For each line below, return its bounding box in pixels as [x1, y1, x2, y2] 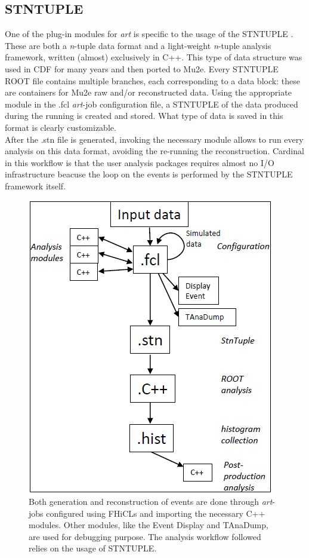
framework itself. [5, 179, 66, 192]
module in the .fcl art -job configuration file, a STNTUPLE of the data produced [5, 97, 298, 110]
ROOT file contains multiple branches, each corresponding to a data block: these [5, 74, 300, 87]
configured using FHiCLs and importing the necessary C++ [46, 507, 265, 519]
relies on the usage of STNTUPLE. [29, 542, 157, 554]
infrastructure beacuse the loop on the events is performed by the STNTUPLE [5, 168, 293, 180]
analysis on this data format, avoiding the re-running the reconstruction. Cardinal [5, 145, 304, 157]
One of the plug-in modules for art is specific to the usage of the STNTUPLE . [5, 27, 293, 40]
